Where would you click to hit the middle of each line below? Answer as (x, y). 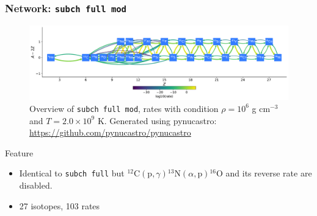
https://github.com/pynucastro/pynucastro (110, 132)
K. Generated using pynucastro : (157, 120)
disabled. (36, 185)
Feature (19, 152)
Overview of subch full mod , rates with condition (124, 108)
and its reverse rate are (269, 173)
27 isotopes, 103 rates (60, 205)
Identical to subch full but (72, 173)
